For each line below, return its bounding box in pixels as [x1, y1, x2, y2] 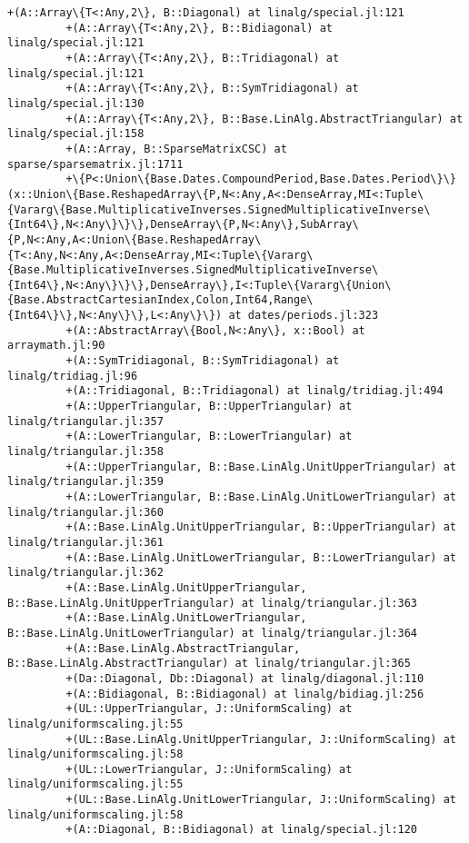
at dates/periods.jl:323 [228, 309, 379, 322]
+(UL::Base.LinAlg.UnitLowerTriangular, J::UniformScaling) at [65, 793, 456, 807]
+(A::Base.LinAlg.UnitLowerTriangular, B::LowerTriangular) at [65, 550, 456, 564]
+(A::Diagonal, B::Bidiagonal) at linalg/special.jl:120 [65, 823, 418, 837]
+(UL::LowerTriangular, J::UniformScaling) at [65, 762, 353, 776]
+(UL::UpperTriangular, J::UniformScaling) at [65, 702, 353, 716]
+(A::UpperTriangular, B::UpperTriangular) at [65, 400, 353, 413]
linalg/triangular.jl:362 [7, 566, 164, 580]
